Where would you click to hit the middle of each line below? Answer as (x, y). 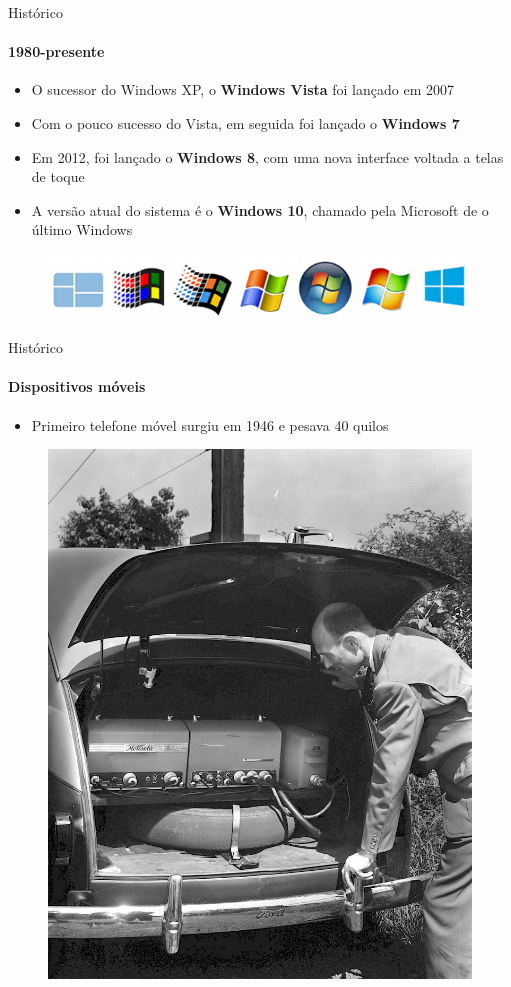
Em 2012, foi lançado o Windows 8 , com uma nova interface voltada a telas (267, 156)
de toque (58, 176)
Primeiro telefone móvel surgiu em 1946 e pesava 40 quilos (210, 424)
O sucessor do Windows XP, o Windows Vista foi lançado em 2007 (242, 89)
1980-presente (56, 51)
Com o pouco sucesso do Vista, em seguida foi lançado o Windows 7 (245, 122)
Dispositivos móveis (77, 386)
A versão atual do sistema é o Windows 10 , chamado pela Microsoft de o (260, 209)
